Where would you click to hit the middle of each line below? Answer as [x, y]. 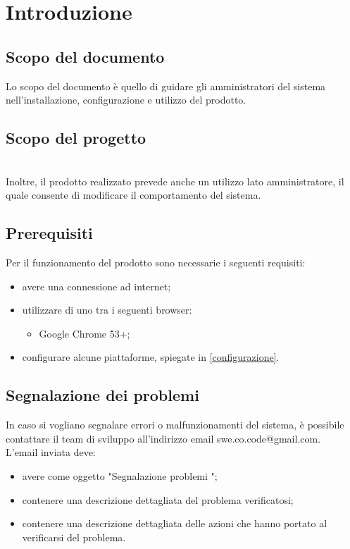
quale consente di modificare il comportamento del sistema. [133, 195]
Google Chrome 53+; [85, 333]
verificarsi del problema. [74, 537]
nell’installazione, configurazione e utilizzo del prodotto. [126, 100]
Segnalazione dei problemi [102, 395]
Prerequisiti [49, 233]
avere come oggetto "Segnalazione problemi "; [120, 475]
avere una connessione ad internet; [96, 286]
